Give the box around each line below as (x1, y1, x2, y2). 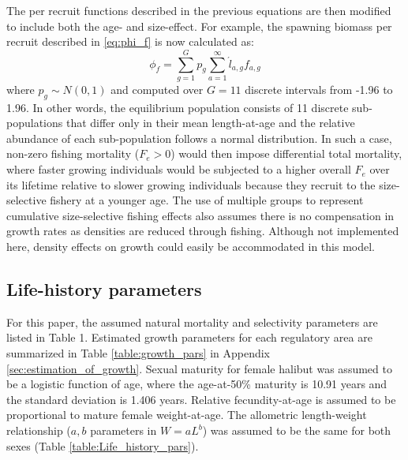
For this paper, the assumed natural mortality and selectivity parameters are (6, 313, 378, 330)
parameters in (90, 422, 157, 438)
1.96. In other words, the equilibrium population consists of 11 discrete (6, 99, 349, 115)
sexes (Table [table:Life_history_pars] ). (6, 437, 199, 454)
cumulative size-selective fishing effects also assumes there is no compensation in (6, 207, 395, 223)
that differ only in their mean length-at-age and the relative (66, 114, 355, 131)
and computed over (110, 80, 204, 97)
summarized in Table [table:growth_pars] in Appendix (6, 345, 271, 361)
